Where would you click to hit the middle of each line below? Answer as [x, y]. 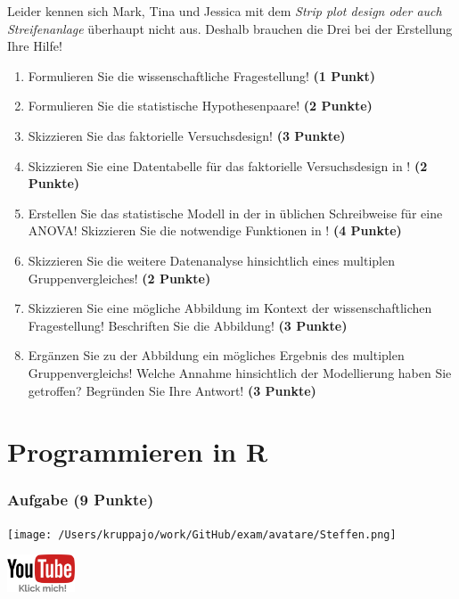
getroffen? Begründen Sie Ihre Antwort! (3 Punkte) [172, 390]
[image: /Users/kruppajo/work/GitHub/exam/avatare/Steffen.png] [202, 534]
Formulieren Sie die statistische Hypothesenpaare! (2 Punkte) [200, 106]
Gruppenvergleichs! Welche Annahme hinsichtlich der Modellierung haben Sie [240, 372]
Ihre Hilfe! [35, 46]
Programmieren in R [138, 451]
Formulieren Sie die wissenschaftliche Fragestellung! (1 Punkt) [202, 75]
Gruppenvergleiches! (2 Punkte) [119, 278]
